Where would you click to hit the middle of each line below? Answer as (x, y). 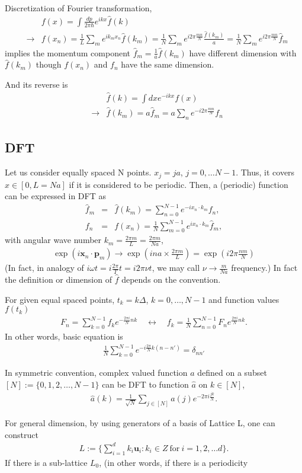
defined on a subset (232, 372)
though (49, 64)
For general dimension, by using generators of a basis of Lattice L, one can (140, 423)
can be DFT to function (145, 384)
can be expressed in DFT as (55, 196)
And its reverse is (36, 84)
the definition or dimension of (58, 279)
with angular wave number (53, 240)
